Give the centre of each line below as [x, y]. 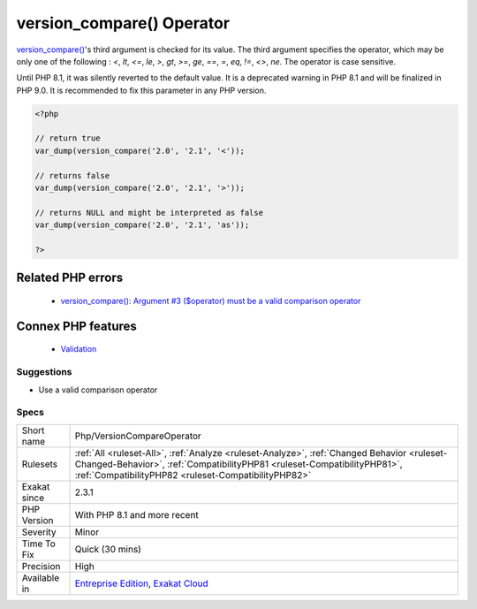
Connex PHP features [76, 326]
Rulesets [39, 464]
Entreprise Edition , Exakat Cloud [142, 583]
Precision [41, 566]
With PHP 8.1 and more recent [136, 514]
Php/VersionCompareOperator [138, 436]
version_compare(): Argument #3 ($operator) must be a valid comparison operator [211, 301]
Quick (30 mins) [108, 549]
